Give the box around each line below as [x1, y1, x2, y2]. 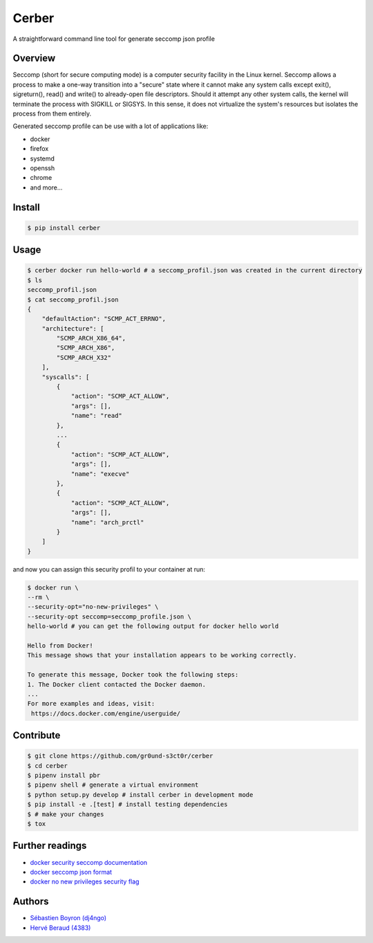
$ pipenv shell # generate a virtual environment [27, 781, 199, 789]
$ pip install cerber [27, 223, 101, 232]
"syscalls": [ [41, 373, 90, 381]
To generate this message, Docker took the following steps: [27, 671, 239, 679]
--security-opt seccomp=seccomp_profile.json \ [27, 612, 191, 621]
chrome [30, 174, 52, 182]
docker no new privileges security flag [30, 877, 140, 886]
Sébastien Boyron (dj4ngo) [30, 914, 107, 922]
